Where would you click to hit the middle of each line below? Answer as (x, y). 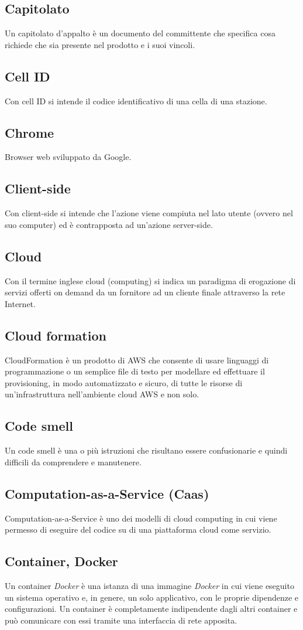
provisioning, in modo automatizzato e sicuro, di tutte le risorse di (124, 382)
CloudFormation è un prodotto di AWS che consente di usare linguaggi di (137, 360)
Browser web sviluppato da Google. (68, 157)
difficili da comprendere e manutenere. (73, 462)
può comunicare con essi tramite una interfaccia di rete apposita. (121, 620)
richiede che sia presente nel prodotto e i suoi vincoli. (100, 44)
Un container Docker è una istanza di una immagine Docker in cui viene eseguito (149, 585)
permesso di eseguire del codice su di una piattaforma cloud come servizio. (138, 529)
